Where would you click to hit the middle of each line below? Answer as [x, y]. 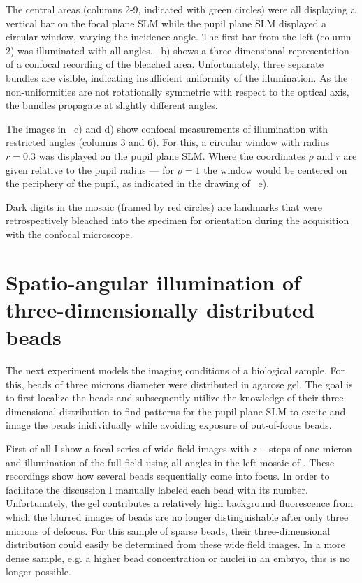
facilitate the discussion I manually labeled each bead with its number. [157, 489]
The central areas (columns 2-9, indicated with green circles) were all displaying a [181, 9]
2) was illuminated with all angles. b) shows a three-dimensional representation [178, 50]
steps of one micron [310, 448]
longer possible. [38, 571]
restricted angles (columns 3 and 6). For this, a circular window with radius [168, 142]
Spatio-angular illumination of [153, 282]
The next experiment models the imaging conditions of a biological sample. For [175, 370]
